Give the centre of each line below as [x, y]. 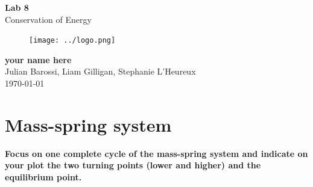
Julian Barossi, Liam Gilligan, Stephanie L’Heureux [100, 71]
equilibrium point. [43, 176]
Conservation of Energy [48, 19]
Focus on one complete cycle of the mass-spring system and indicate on [156, 153]
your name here [38, 59]
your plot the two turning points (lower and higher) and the [133, 165]
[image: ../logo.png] [72, 41]
